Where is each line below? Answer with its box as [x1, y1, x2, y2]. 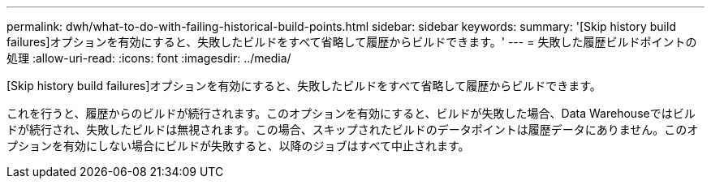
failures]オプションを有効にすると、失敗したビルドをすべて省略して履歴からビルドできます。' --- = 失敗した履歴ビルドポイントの [6, 35, 697, 49]
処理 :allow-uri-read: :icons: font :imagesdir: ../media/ [6, 51, 291, 65]
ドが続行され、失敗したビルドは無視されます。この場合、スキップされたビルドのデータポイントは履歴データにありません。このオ [6, 123, 699, 136]
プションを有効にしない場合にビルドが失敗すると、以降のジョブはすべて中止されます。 [6, 139, 470, 153]
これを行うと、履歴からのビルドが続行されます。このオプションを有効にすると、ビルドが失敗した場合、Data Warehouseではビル [6, 106, 696, 120]
